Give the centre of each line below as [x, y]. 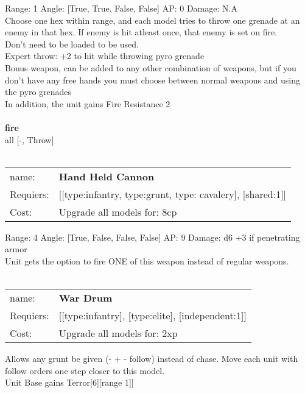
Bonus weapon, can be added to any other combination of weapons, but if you [151, 67]
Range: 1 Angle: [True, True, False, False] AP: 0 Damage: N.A [121, 8]
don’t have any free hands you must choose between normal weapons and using [152, 80]
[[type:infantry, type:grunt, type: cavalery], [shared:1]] [173, 194]
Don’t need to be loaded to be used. [72, 44]
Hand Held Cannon [107, 176]
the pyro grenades [38, 92]
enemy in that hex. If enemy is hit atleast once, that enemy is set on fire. [141, 32]
